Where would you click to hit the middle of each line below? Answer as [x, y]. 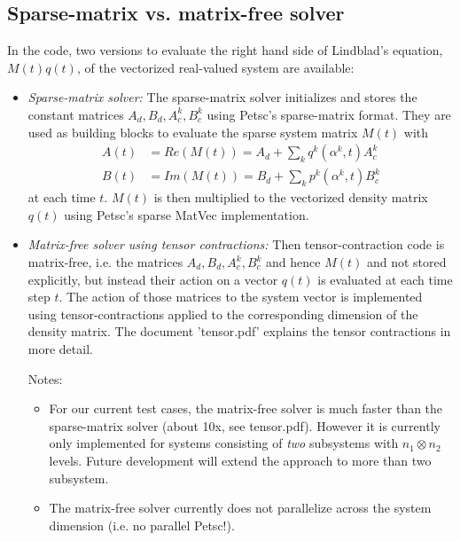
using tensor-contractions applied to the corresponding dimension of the [223, 314]
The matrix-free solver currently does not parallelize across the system [240, 508]
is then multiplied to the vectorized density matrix [291, 197]
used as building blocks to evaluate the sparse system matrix [193, 132]
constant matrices [76, 114]
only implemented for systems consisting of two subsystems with [224, 443]
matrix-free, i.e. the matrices [105, 262]
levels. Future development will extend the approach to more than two [240, 460]
